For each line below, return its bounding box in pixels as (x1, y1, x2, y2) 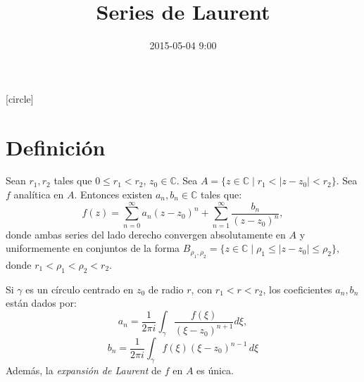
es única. (196, 362, 234, 377)
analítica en (13, 187, 64, 202)
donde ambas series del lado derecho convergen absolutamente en (6, 227, 286, 241)
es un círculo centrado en (25, 281, 134, 296)
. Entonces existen (74, 187, 153, 202)
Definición (6, 132, 106, 161)
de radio (148, 281, 184, 296)
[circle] (6, 91, 34, 106)
